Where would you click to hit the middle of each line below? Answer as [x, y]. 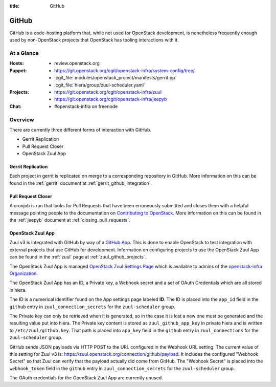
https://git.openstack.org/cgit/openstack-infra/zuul [108, 92]
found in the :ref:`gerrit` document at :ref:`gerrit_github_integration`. [81, 183]
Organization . [24, 273]
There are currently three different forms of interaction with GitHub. [80, 130]
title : [15, 6]
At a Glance [24, 53]
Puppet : [18, 70]
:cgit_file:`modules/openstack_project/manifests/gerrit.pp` [116, 78]
